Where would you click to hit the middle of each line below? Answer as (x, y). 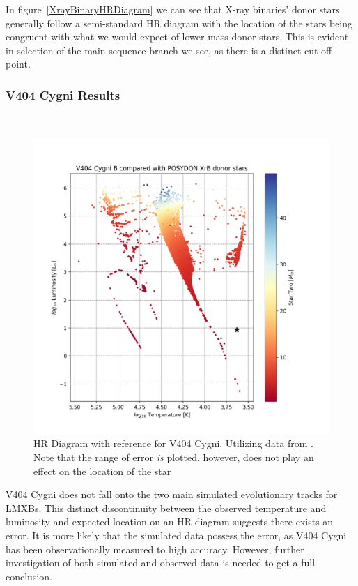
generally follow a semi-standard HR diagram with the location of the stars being (179, 23)
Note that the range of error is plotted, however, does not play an (174, 457)
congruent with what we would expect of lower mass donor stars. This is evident (177, 37)
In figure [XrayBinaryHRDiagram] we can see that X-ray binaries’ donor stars (173, 9)
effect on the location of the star (102, 471)
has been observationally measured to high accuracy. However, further (155, 549)
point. (18, 64)
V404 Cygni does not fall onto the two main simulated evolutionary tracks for (172, 494)
